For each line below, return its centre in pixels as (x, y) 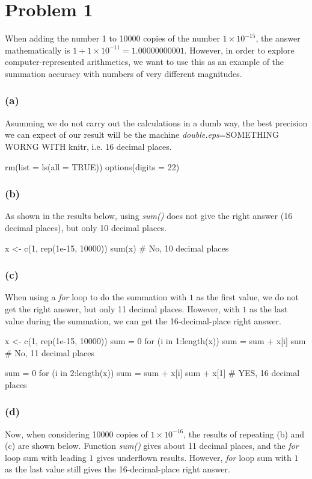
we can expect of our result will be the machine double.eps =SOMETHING (142, 134)
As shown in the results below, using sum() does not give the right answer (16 (149, 216)
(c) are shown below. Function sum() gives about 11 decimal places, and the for (152, 446)
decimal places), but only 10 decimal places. (86, 227)
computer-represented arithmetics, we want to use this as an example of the (145, 62)
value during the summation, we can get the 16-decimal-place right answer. (143, 320)
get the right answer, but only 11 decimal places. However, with (122, 308)
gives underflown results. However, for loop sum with (194, 457)
